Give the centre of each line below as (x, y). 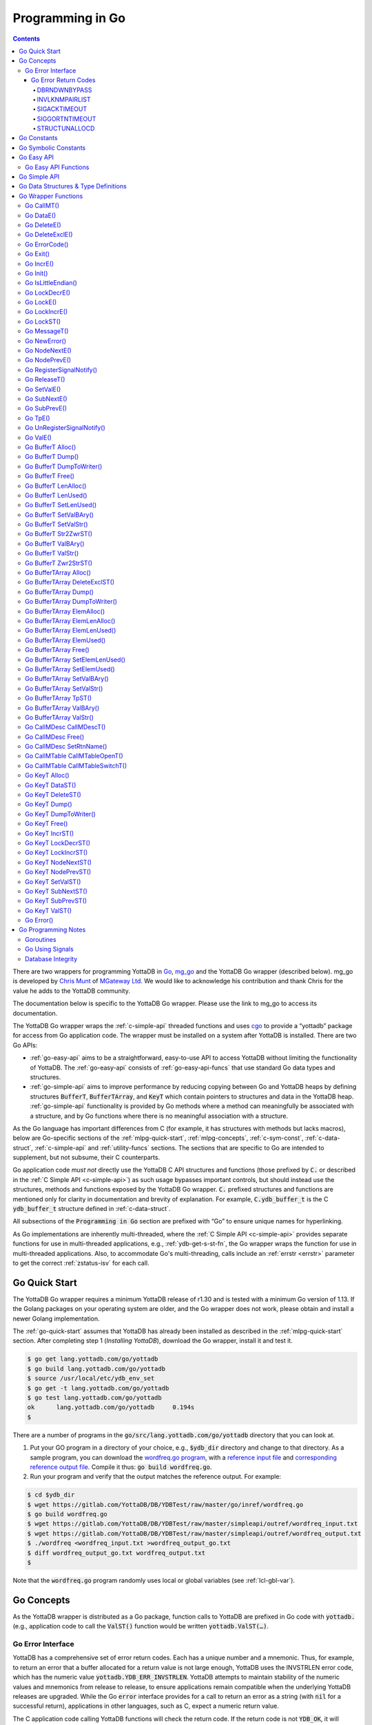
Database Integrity (51, 958)
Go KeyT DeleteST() (53, 795)
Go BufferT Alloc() (51, 447)
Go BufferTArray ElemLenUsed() (71, 631)
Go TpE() (38, 418)
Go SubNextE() (46, 399)
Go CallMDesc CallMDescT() (65, 727)
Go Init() (37, 273)
